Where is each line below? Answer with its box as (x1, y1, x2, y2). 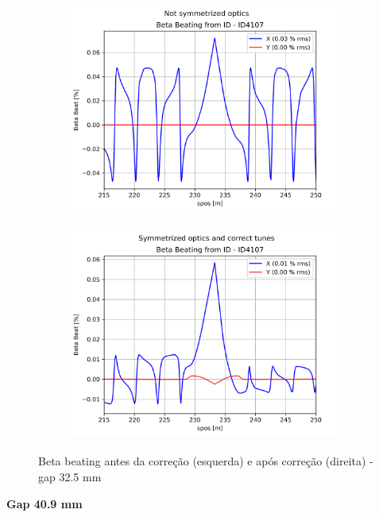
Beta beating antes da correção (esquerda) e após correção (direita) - (38, 453, 373, 469)
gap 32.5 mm (38, 468, 102, 484)
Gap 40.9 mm (6, 495, 83, 511)
